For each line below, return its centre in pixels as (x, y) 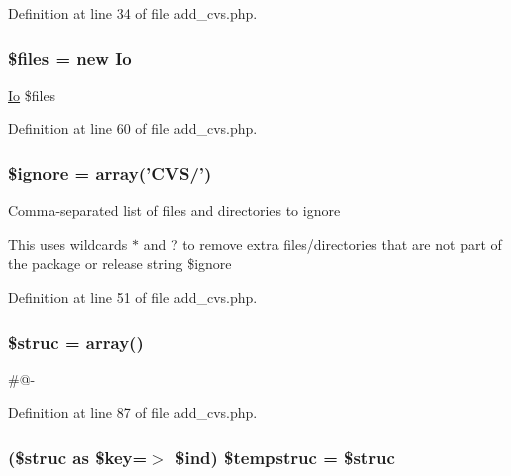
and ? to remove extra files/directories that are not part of (322, 243)
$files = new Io (70, 57)
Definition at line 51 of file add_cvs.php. (133, 297)
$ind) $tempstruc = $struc (285, 456)
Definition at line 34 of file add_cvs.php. (133, 13)
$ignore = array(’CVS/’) (110, 172)
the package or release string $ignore (120, 263)
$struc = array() (76, 341)
